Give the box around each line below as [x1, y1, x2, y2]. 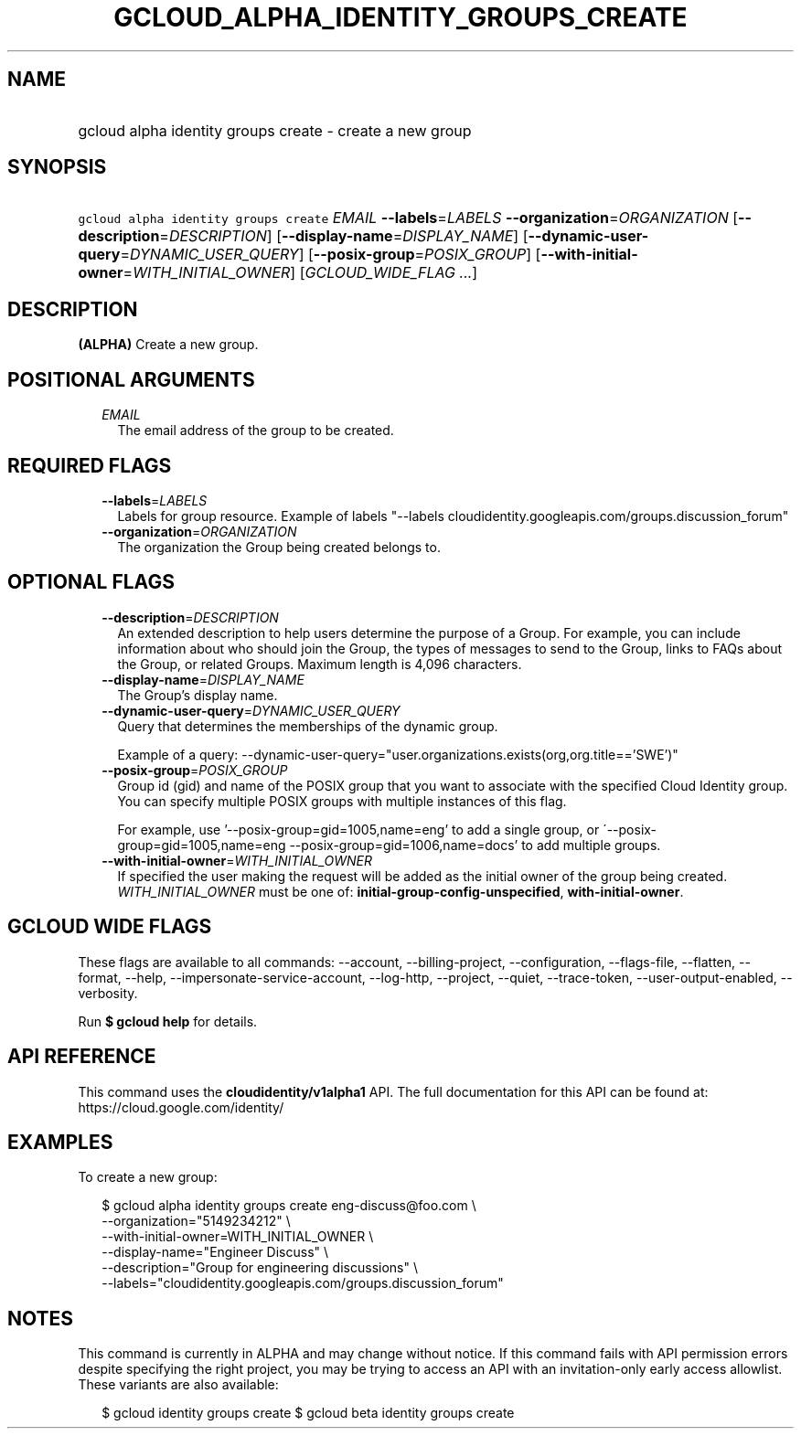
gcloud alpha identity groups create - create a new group [78, 121, 472, 140]
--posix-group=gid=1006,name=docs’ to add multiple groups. [289, 836, 661, 853]
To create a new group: [78, 1169, 218, 1186]
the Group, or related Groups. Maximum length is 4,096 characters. [117, 655, 522, 672]
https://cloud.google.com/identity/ [78, 1099, 284, 1115]
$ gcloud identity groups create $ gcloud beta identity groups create [101, 1405, 515, 1421]
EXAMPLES [7, 1130, 113, 1154]
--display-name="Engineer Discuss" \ [101, 1244, 329, 1260]
